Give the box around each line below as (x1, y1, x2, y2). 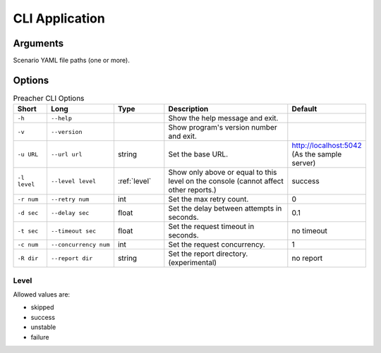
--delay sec (50, 209, 90, 216)
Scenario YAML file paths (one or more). (13, 56, 131, 65)
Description (168, 104, 209, 114)
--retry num (50, 195, 90, 203)
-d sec (17, 209, 39, 216)
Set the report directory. (168, 249, 248, 259)
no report (291, 254, 323, 264)
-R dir (17, 254, 39, 262)
